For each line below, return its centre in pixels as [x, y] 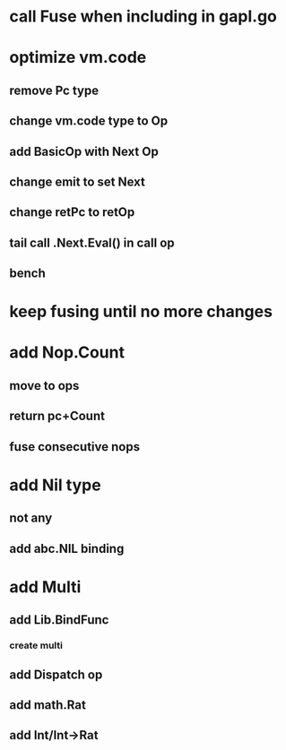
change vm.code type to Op [89, 121]
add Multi [45, 586]
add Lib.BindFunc [59, 620]
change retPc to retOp [72, 212]
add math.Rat [48, 705]
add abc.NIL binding [67, 548]
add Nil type [55, 485]
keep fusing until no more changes [141, 312]
